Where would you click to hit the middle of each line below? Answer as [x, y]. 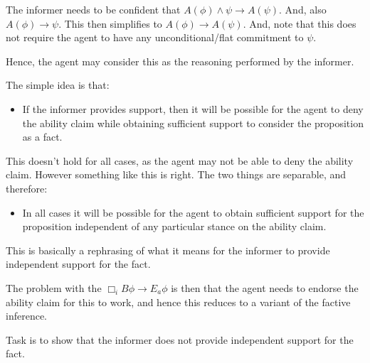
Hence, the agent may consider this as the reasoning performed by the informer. [180, 61]
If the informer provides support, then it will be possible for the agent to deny [193, 108]
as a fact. [42, 137]
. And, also [303, 9]
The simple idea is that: [58, 85]
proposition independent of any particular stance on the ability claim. [174, 226]
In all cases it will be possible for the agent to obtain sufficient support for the [193, 212]
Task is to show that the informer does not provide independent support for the [180, 339]
